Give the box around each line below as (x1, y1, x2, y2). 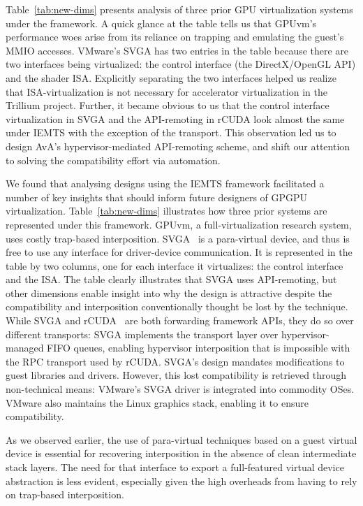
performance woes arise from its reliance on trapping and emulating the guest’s (6, 29, 344, 44)
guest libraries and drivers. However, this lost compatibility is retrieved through (6, 368, 347, 382)
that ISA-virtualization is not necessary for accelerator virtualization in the (6, 84, 327, 99)
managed (6, 340, 44, 355)
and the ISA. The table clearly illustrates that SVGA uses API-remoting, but (6, 272, 337, 287)
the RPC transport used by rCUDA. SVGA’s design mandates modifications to (6, 354, 345, 368)
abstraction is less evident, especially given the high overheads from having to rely (6, 473, 357, 488)
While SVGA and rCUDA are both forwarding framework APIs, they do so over (6, 313, 354, 328)
